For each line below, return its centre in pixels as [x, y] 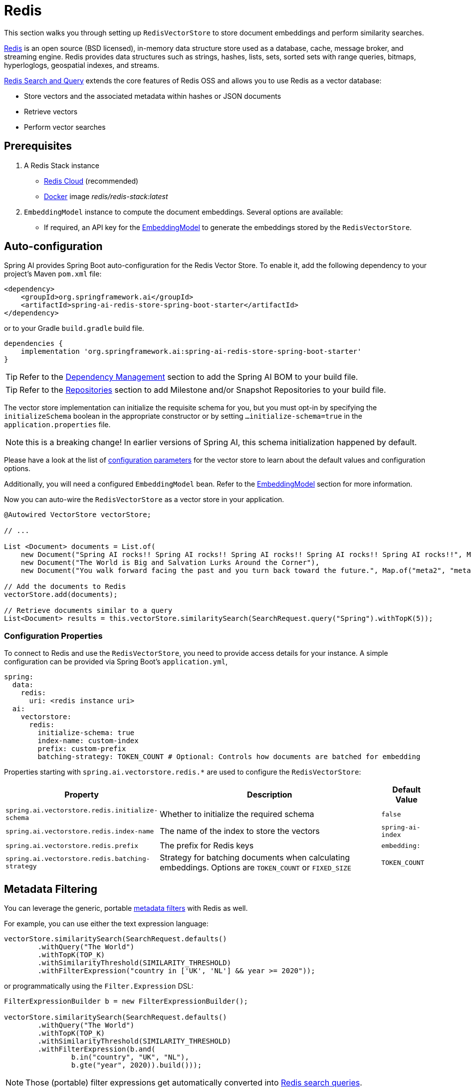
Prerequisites [38, 146]
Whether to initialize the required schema [237, 814]
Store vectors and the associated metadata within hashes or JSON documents [153, 96]
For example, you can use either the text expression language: [106, 924]
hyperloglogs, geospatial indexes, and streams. [82, 65]
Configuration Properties [53, 636]
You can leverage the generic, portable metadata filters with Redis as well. [126, 908]
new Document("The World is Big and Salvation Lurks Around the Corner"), [170, 563]
